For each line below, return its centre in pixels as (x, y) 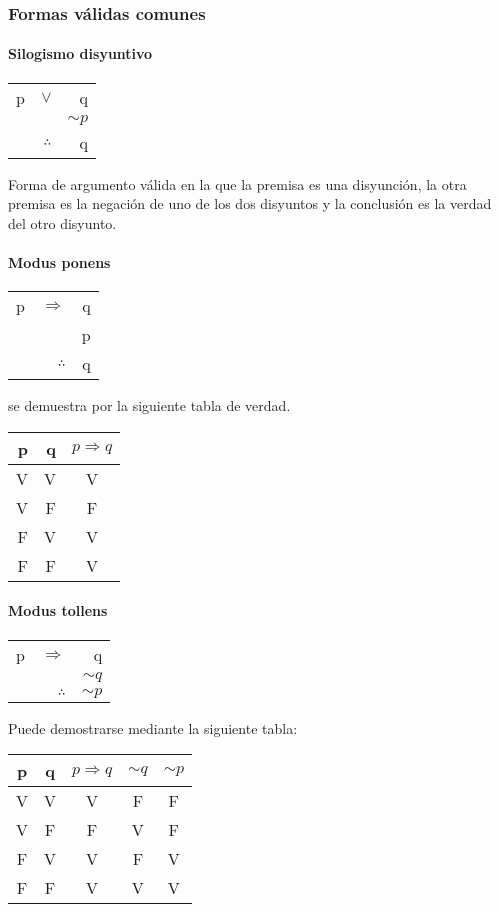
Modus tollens (58, 610)
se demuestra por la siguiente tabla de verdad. (149, 405)
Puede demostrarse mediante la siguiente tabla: (153, 727)
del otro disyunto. (62, 222)
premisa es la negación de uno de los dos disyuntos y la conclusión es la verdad (250, 203)
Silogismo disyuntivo (80, 53)
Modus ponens (59, 262)
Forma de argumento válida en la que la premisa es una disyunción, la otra (237, 183)
